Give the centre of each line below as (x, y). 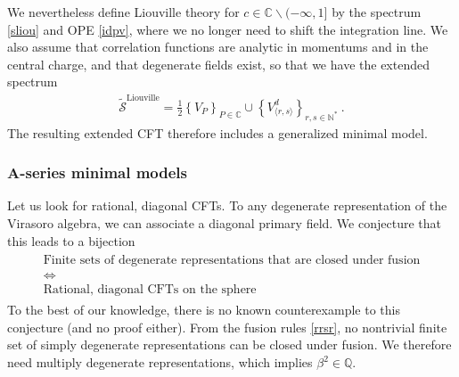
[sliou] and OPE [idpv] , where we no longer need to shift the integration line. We (228, 29)
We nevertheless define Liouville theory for (123, 12)
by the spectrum (377, 12)
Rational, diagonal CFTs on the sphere (150, 290)
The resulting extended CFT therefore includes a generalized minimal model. (217, 132)
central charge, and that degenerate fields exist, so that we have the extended (218, 64)
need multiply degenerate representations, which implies (160, 362)
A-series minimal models (98, 172)
